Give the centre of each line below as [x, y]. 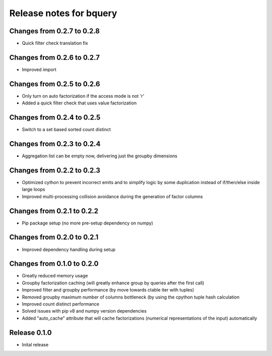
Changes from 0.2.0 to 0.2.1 [54, 237]
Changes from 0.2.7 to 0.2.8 [55, 31]
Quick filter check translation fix [55, 43]
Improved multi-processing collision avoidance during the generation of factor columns [113, 196]
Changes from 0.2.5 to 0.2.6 [55, 84]
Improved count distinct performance [61, 304]
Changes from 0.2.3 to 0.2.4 [55, 144]
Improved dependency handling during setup [69, 249]
